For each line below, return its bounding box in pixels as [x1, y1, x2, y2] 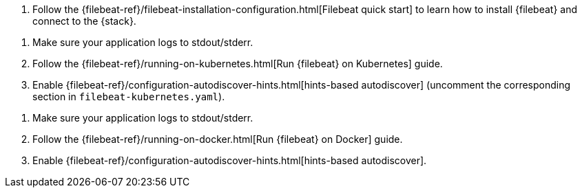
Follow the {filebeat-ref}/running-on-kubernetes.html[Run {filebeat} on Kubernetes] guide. [32, 58, 443, 69]
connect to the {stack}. [32, 15, 136, 27]
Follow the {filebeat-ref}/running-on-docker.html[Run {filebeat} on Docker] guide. [32, 133, 403, 145]
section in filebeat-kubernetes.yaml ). [32, 91, 225, 102]
